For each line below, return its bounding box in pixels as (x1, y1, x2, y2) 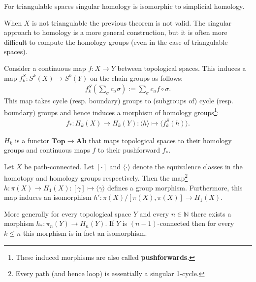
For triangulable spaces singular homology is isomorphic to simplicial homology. (4, 1, 245, 11)
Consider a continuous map (4, 63, 86, 73)
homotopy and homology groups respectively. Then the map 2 (4, 171, 188, 183)
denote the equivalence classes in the (132, 161, 243, 171)
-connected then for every (157, 218, 234, 228)
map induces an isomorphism (4, 192, 92, 202)
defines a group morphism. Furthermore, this (107, 182, 243, 192)
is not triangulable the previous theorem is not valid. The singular (32, 17, 232, 28)
